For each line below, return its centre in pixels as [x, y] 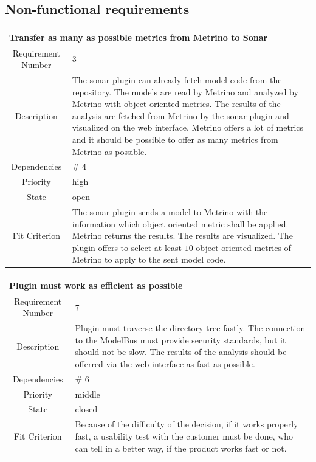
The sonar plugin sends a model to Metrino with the [170, 211]
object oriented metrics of [243, 247]
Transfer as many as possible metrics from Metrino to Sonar [139, 37]
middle [88, 394]
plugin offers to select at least [127, 247]
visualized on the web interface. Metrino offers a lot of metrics [188, 127]
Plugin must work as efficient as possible [96, 285]
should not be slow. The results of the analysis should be [181, 352]
